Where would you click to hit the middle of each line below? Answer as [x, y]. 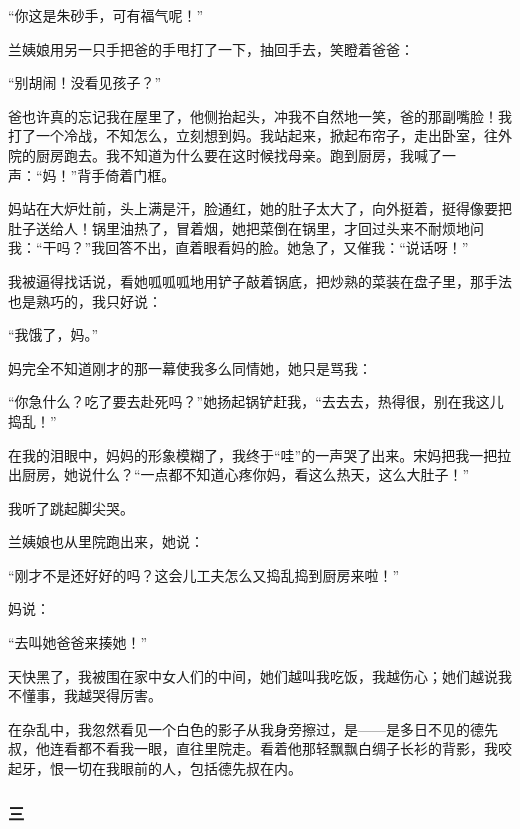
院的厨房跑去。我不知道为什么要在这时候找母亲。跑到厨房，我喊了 [225, 154]
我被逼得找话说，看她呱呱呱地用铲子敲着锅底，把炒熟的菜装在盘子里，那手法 [260, 280]
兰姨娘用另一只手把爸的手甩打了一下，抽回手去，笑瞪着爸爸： [211, 48]
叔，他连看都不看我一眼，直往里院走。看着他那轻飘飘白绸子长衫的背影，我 [253, 748]
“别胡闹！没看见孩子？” [85, 82]
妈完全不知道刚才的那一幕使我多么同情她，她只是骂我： [190, 367]
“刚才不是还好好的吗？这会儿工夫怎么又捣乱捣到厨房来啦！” [204, 574]
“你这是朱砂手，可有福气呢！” [106, 15]
